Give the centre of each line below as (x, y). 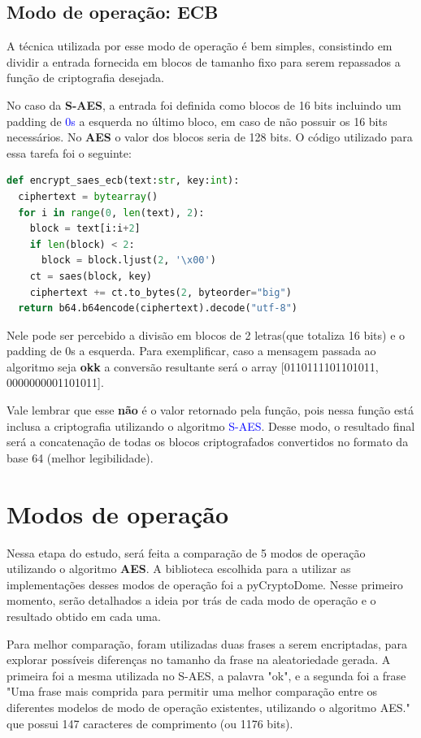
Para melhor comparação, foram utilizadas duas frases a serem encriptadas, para (207, 643)
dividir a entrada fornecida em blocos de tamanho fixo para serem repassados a (204, 61)
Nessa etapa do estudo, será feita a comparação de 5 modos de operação (186, 552)
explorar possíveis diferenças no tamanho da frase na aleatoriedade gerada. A (199, 660)
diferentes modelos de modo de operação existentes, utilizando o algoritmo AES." (208, 707)
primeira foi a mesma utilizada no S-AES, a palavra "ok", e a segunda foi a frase (206, 675)
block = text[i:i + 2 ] (85, 229)
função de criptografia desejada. (85, 78)
